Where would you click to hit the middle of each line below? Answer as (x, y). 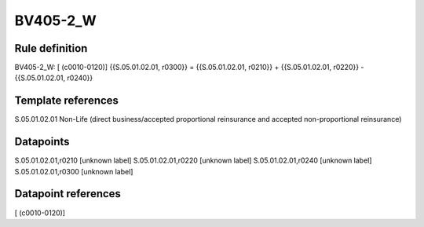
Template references (67, 101)
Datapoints (42, 142)
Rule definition (51, 48)
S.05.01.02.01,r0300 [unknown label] (74, 171)
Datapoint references (68, 194)
